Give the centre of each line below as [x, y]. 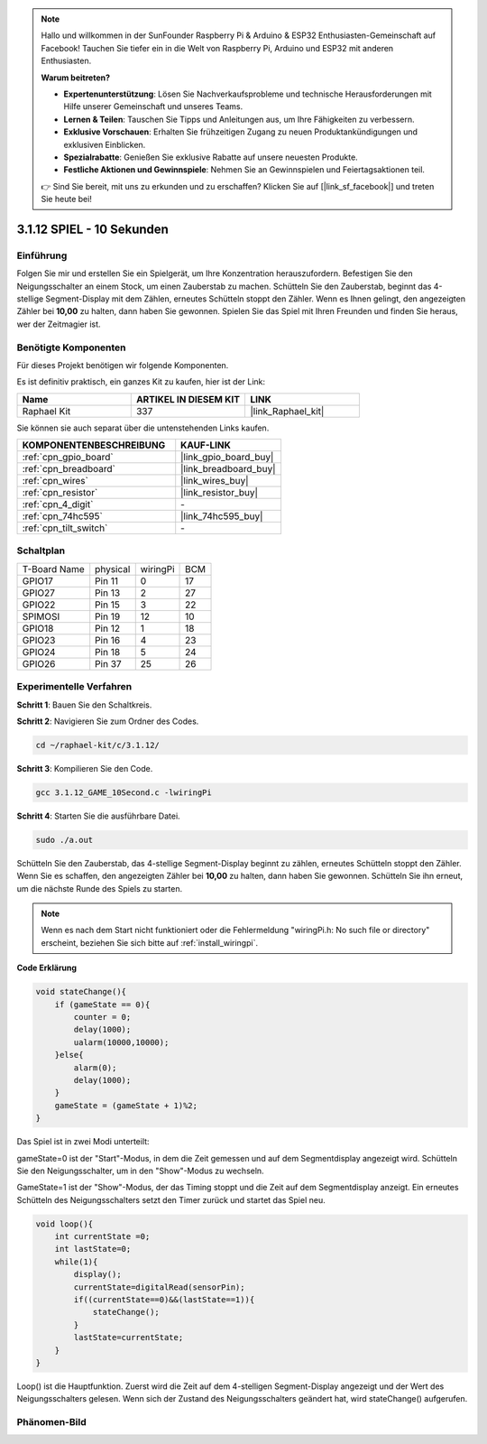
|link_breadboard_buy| [228, 469]
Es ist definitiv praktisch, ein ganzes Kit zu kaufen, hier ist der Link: [141, 382]
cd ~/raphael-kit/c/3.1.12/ [97, 745]
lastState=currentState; [129, 1338]
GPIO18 [38, 628]
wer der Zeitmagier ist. [59, 324]
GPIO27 [39, 593]
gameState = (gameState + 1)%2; [126, 1105]
